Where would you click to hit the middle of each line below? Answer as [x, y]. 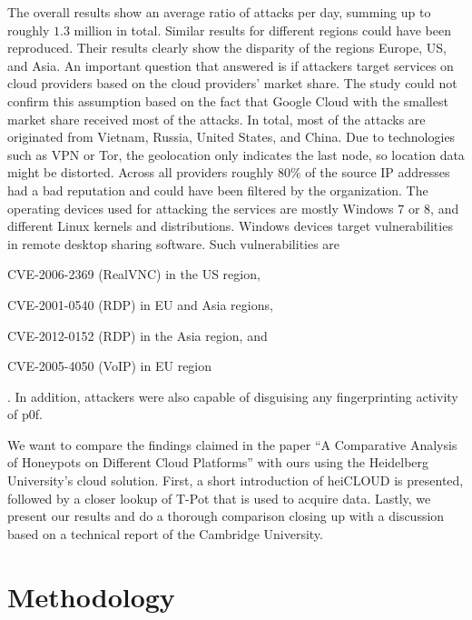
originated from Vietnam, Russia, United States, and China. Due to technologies [231, 137]
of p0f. [25, 414]
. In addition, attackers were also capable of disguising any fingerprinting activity [233, 396]
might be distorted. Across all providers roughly [141, 172]
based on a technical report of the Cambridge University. [165, 533]
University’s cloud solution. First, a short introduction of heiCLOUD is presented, [236, 480]
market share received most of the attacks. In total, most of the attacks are [216, 119]
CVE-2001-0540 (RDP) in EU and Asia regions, [140, 304]
